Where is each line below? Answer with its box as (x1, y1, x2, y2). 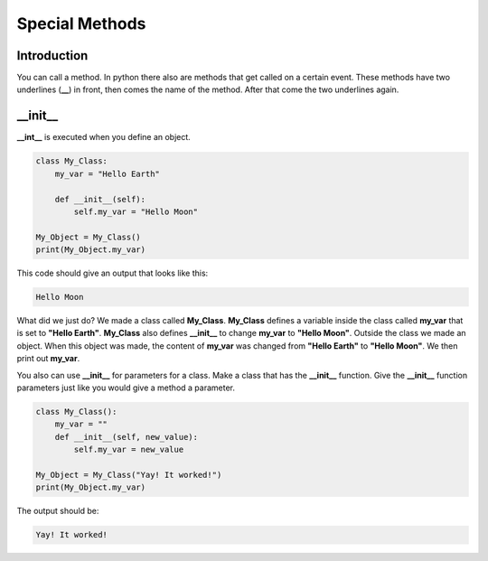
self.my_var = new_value (73, 444, 184, 455)
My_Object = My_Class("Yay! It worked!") (35, 470, 222, 480)
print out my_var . (16, 353, 80, 364)
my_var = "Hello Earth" (54, 168, 160, 179)
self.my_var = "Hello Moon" (73, 206, 199, 217)
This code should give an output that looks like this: (16, 267, 209, 279)
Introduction (16, 48, 89, 63)
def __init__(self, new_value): (54, 432, 199, 442)
